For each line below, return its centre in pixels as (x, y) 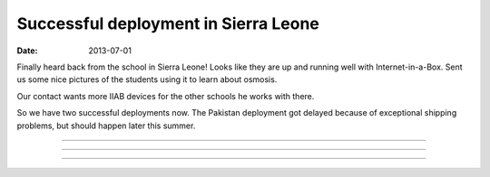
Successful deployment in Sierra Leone (168, 23)
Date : (27, 51)
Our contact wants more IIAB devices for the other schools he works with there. (166, 96)
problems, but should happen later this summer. (106, 126)
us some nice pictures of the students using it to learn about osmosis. (147, 79)
